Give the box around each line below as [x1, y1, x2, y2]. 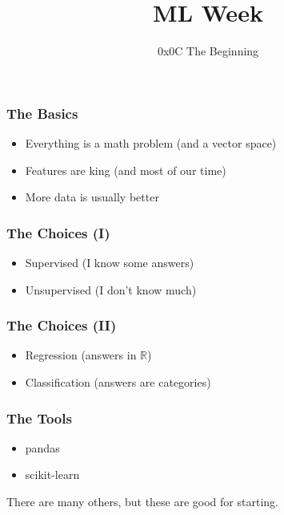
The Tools [6, 408, 72, 428]
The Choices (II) [6, 315, 117, 335]
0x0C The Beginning [157, 43, 259, 59]
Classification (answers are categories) [25, 374, 211, 391]
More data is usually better [25, 189, 159, 205]
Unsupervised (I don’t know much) [25, 281, 197, 298]
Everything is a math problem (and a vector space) [25, 135, 277, 152]
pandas [25, 439, 60, 456]
